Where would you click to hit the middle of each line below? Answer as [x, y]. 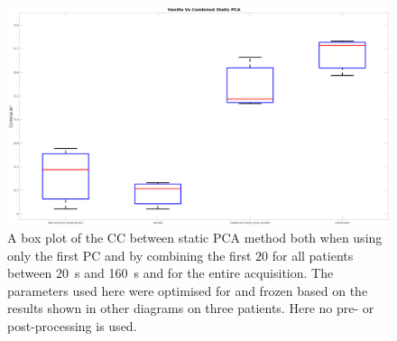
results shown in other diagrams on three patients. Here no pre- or [191, 308]
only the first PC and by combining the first [129, 255]
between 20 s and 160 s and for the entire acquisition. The [171, 273]
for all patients [313, 255]
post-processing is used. [72, 325]
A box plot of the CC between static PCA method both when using [195, 237]
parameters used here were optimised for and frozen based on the [188, 290]
